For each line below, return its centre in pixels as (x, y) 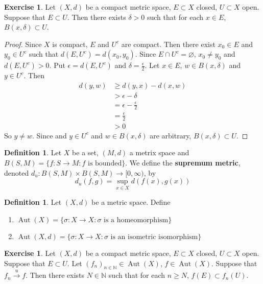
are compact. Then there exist (168, 44)
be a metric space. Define (131, 202)
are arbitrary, (171, 135)
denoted (17, 172)
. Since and (50, 135)
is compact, (70, 44)
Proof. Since (23, 44)
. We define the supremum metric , (183, 162)
